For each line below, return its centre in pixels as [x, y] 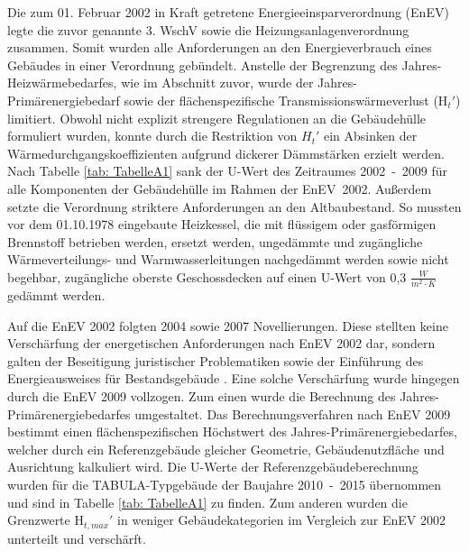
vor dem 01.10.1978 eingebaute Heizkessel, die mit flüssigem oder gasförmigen [222, 224]
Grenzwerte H [46, 520]
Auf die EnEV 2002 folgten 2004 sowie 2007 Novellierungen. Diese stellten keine [228, 325]
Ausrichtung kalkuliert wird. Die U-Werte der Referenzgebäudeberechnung [213, 467]
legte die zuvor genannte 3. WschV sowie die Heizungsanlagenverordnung [208, 29]
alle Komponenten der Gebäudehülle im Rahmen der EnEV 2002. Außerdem [220, 188]
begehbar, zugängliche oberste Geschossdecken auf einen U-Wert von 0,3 [207, 276]
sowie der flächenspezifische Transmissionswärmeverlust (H [286, 100]
